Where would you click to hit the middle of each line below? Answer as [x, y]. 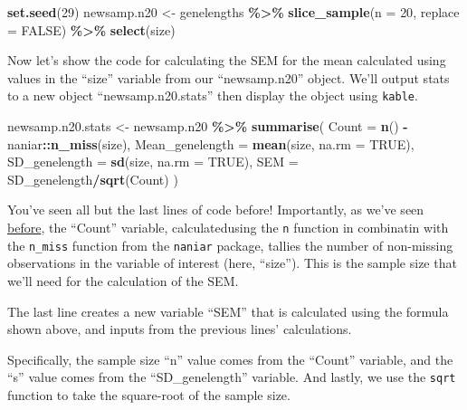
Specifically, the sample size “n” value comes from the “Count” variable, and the [230, 359]
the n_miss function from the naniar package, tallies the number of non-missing [230, 245]
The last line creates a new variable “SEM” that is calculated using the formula [228, 311]
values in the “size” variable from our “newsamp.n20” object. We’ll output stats [229, 77]
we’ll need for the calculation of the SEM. [123, 280]
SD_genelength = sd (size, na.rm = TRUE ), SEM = [153, 162]
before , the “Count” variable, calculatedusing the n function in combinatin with [228, 227]
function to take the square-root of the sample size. [149, 394]
